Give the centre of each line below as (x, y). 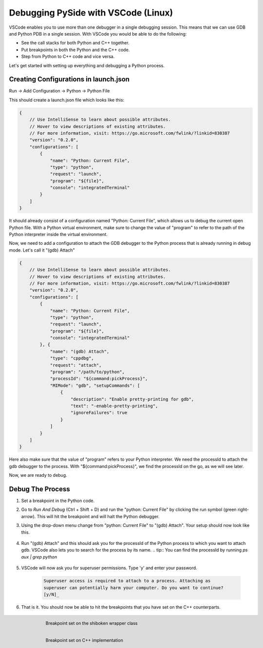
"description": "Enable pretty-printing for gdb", (132, 399)
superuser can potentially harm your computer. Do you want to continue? (133, 588)
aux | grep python (39, 557)
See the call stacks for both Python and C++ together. (75, 43)
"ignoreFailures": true (99, 413)
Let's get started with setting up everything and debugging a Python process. (87, 65)
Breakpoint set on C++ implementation (85, 640)
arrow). (28, 516)
